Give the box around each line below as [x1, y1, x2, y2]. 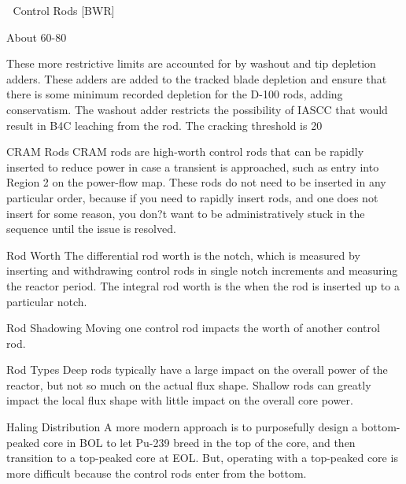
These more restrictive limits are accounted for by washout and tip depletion [6, 55, 376, 72]
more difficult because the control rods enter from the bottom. [6, 464, 307, 481]
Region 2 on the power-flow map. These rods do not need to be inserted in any [6, 174, 386, 190]
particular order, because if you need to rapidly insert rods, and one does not [6, 189, 378, 205]
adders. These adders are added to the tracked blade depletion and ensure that [6, 70, 387, 87]
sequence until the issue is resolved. [6, 220, 176, 237]
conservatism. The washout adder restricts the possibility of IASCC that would [6, 101, 388, 117]
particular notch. [6, 293, 87, 309]
